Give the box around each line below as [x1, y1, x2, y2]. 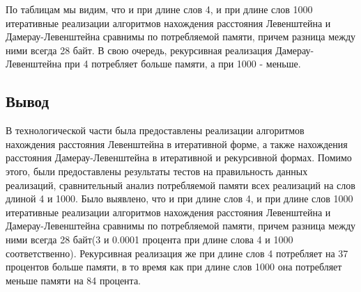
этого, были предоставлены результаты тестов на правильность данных [6, 163, 308, 178]
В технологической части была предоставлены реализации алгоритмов [6, 123, 305, 138]
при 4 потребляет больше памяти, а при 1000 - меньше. [64, 56, 301, 71]
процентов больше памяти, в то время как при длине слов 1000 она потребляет [6, 259, 342, 274]
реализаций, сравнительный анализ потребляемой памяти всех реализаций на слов [6, 177, 355, 192]
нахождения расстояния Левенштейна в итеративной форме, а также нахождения [6, 136, 348, 151]
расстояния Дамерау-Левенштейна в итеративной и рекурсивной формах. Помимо [6, 150, 352, 165]
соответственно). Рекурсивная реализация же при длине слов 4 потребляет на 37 [6, 245, 348, 260]
